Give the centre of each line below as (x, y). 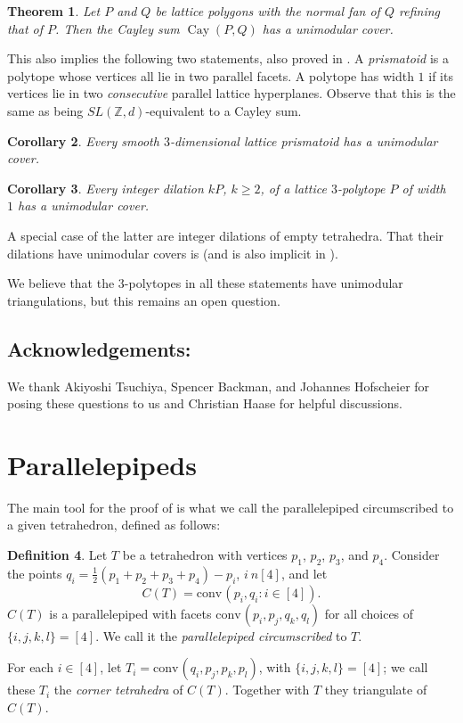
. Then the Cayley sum (118, 28)
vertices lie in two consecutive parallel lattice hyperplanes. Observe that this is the (231, 93)
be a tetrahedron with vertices (205, 555)
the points (35, 573)
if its (441, 75)
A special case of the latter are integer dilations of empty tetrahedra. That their (226, 235)
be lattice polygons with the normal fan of (268, 11)
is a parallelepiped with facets (130, 613)
